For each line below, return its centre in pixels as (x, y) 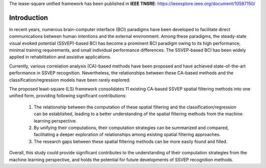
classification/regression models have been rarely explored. (70, 80)
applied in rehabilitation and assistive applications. (60, 57)
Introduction (29, 17)
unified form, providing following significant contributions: (68, 96)
